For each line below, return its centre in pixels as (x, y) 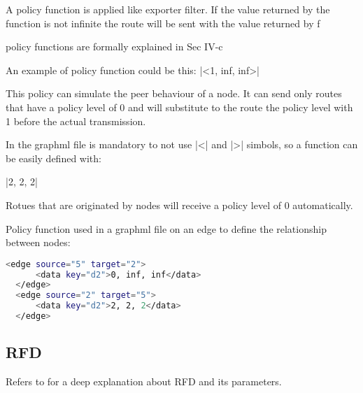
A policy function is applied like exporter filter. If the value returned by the (168, 9)
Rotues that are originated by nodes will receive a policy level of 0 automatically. (179, 205)
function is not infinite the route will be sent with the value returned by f (163, 23)
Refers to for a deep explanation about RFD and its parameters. (144, 381)
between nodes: (38, 242)
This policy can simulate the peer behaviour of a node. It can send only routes (174, 93)
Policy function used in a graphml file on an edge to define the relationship (166, 228)
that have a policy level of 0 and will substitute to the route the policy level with (179, 107)
